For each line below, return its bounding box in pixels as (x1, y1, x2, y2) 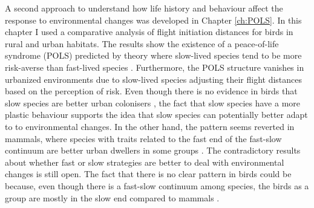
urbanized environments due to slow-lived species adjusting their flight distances (5, 73, 303, 85)
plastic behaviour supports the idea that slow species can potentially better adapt (5, 108, 308, 121)
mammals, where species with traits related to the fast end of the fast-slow (5, 132, 282, 145)
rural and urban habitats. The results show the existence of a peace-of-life (5, 37, 279, 50)
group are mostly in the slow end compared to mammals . (5, 191, 220, 204)
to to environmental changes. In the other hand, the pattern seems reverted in (5, 120, 295, 132)
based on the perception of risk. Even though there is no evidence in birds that (5, 85, 298, 97)
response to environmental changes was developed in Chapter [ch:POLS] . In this (5, 13, 302, 26)
